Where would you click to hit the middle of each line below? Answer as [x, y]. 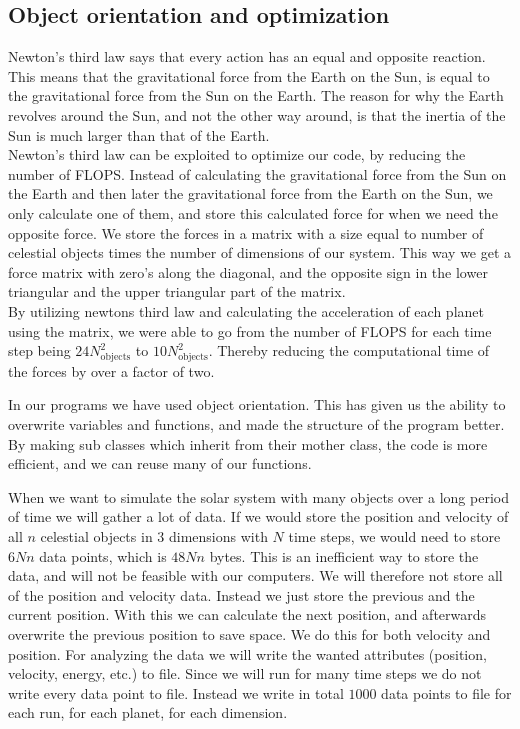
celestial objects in [96, 536]
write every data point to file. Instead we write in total [176, 692]
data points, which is [103, 555]
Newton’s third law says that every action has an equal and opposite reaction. [247, 56]
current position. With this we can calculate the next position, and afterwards [247, 614]
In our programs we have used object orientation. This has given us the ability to [257, 404]
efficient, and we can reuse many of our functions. [160, 463]
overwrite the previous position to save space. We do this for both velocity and [249, 633]
